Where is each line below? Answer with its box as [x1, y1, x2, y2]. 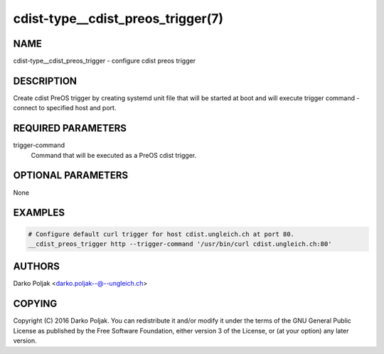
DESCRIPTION [13, 75, 78, 87]
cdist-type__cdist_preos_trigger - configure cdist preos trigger [13, 57, 196, 65]
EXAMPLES [13, 207, 65, 219]
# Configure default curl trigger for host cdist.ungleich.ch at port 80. [28, 230, 295, 238]
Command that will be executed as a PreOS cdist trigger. [31, 151, 197, 159]
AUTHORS [13, 260, 60, 273]
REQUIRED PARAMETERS [13, 122, 127, 134]
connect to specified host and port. [13, 104, 117, 112]
